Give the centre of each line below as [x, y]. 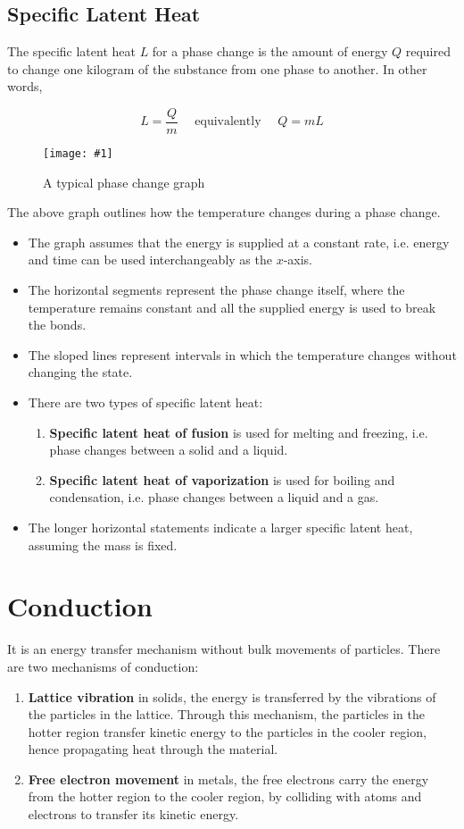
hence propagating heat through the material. [153, 749]
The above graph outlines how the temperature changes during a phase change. [224, 212]
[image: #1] [78, 154]
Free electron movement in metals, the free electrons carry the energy [228, 779]
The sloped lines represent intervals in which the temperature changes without [242, 354]
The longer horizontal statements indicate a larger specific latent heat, [220, 528]
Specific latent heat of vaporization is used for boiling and [222, 479]
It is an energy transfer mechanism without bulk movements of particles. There [224, 649]
